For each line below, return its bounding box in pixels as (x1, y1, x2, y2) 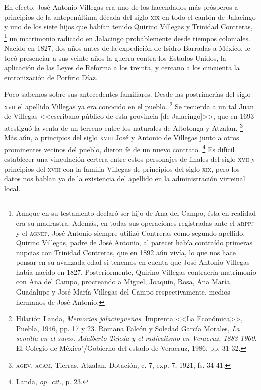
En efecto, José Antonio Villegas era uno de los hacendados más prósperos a (4, 2, 238, 12)
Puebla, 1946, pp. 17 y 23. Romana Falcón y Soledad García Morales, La (16, 323, 240, 333)
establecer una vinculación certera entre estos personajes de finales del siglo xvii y (4, 153, 255, 164)
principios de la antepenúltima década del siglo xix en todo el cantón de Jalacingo (4, 11, 256, 22)
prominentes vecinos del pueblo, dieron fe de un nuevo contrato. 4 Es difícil (4, 142, 235, 154)
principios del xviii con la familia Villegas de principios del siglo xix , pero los (4, 163, 240, 174)
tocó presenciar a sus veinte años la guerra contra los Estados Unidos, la (4, 52, 226, 63)
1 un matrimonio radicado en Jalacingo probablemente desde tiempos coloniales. (4, 31, 250, 43)
